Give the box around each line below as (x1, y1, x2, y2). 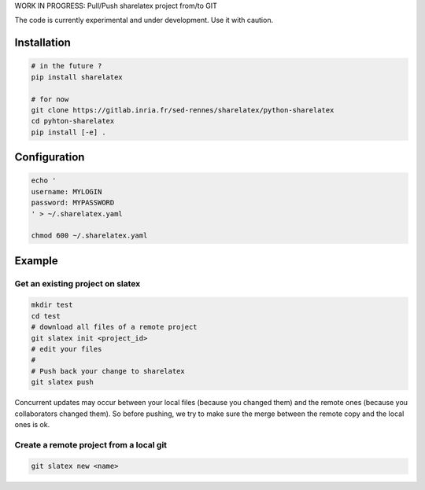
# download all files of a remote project (31, 322, 198, 332)
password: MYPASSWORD (31, 198, 115, 208)
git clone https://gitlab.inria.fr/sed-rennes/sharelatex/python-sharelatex (31, 105, 334, 114)
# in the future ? (31, 61, 102, 71)
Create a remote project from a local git (14, 439, 168, 450)
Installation (14, 36, 71, 50)
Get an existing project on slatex (14, 278, 141, 289)
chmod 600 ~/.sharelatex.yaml (31, 231, 148, 240)
